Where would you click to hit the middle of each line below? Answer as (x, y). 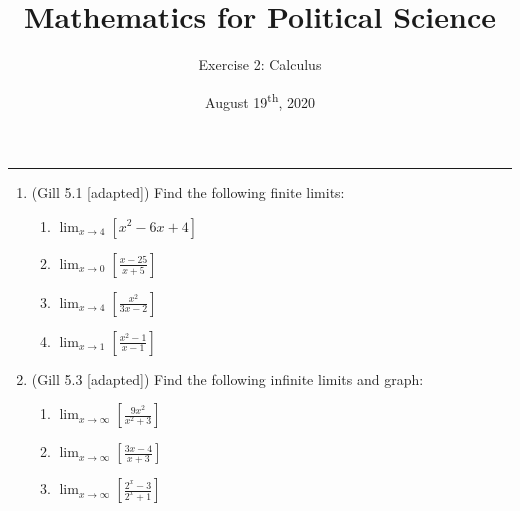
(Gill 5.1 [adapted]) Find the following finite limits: (188, 191)
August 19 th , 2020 (260, 100)
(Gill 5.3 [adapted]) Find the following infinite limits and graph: (227, 378)
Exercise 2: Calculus (260, 64)
